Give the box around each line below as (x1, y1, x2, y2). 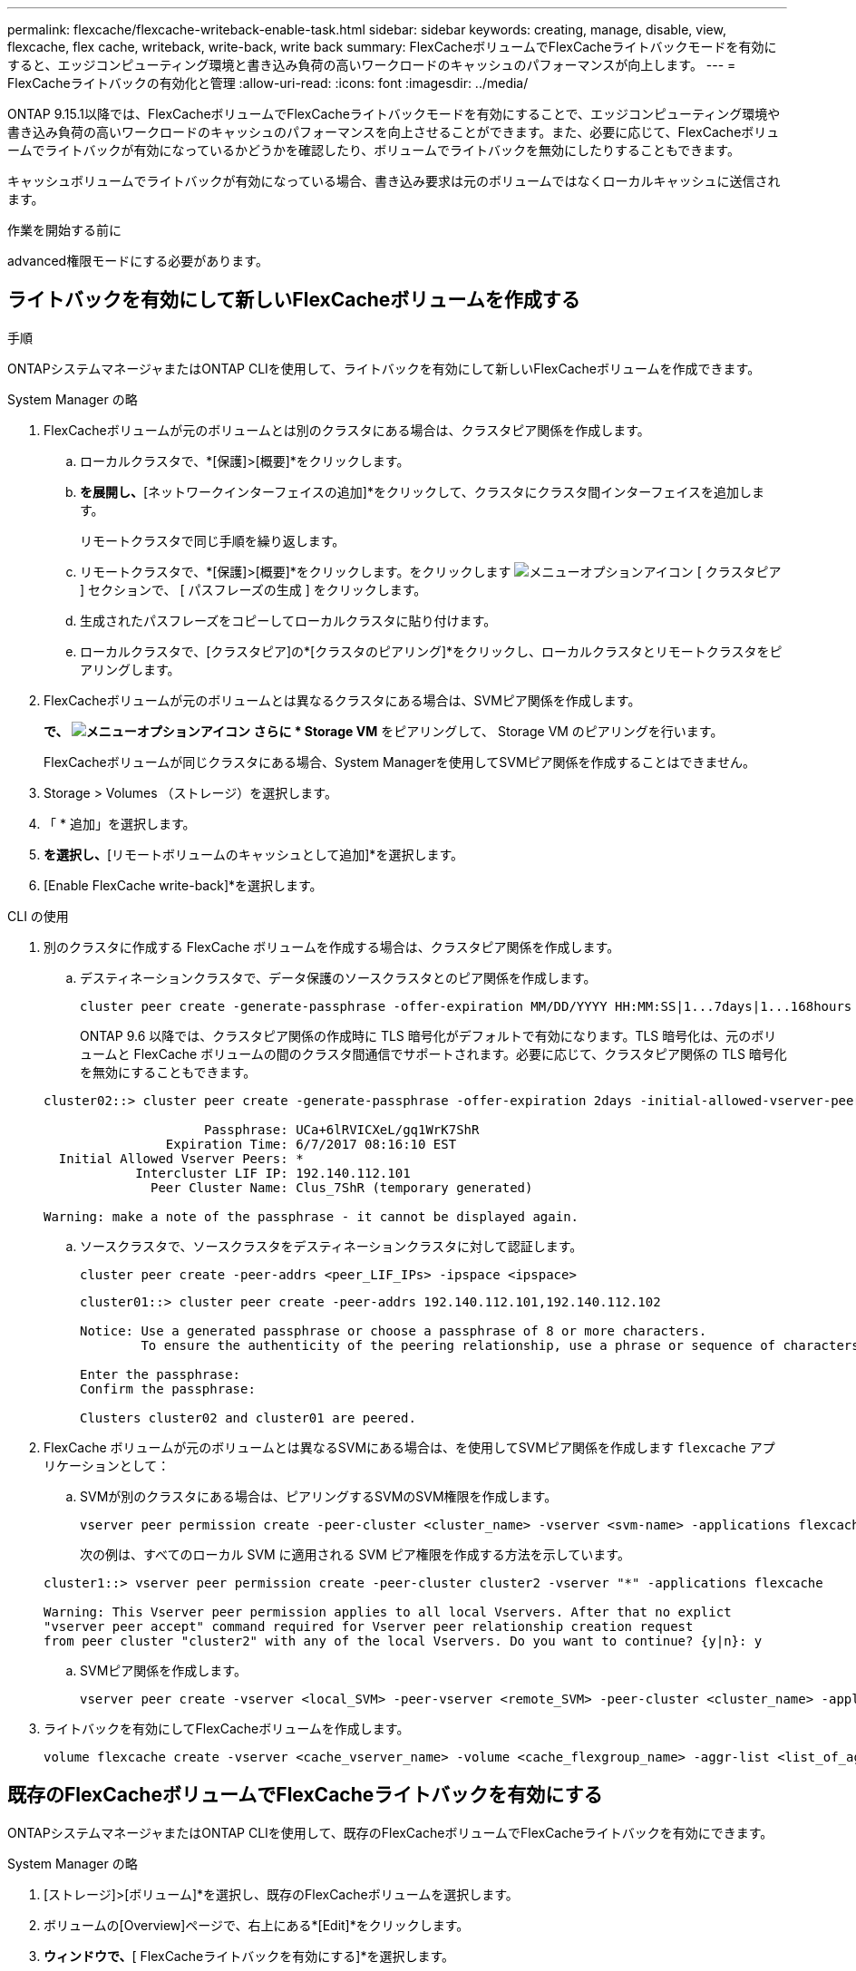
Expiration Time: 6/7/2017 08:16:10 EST (165, 1136, 457, 1151)
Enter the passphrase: (80, 1366, 241, 1382)
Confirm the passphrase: (80, 1381, 256, 1396)
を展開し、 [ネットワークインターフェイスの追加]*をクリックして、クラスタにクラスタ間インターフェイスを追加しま (80, 483, 765, 500)
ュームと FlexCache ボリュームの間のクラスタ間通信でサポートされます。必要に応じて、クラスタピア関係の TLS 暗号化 (80, 1045, 787, 1062)
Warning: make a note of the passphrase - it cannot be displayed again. (44, 1209, 579, 1224)
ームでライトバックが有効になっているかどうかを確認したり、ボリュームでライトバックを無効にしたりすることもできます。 (7, 142, 740, 158)
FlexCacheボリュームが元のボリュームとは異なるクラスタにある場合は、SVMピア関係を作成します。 (44, 692, 641, 708)
